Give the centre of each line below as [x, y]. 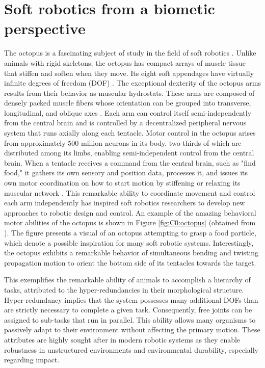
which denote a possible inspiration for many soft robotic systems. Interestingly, [129, 242]
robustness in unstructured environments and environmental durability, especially [131, 349]
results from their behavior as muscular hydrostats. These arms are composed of [129, 93]
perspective [45, 28]
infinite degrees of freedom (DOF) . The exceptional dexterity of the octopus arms [132, 83]
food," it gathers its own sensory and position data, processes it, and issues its [126, 173]
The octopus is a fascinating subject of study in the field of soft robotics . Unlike [130, 53]
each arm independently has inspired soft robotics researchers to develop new [125, 203]
